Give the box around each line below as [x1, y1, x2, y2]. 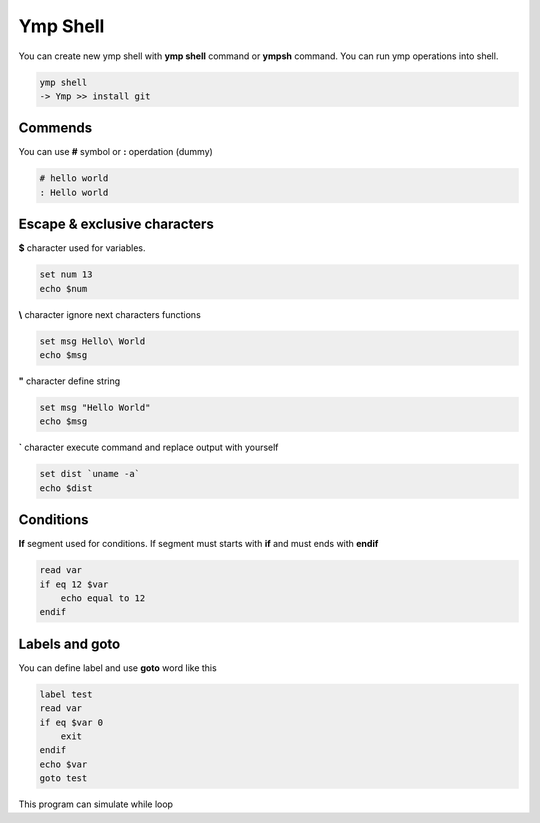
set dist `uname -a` [39, 468, 140, 480]
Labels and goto [18, 635, 121, 652]
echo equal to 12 [60, 593, 146, 604]
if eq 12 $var [39, 578, 109, 590]
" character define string [18, 375, 121, 387]
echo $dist [39, 482, 93, 494]
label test [39, 688, 93, 700]
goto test [39, 773, 88, 784]
